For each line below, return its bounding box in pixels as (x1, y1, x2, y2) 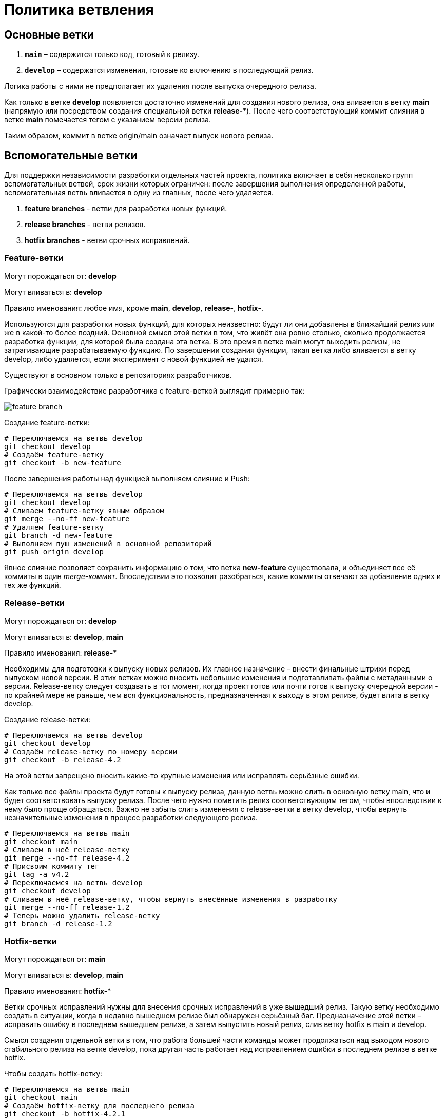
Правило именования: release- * (4, 648, 117, 657)
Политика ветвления (4, 1, 154, 18)
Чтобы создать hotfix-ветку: (4, 1069, 103, 1078)
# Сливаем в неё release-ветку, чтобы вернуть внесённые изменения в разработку (4, 894, 338, 903)
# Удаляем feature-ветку (4, 523, 104, 531)
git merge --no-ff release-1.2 (4, 903, 130, 911)
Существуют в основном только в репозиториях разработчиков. (4, 370, 232, 379)
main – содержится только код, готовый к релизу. (25, 50, 199, 59)
